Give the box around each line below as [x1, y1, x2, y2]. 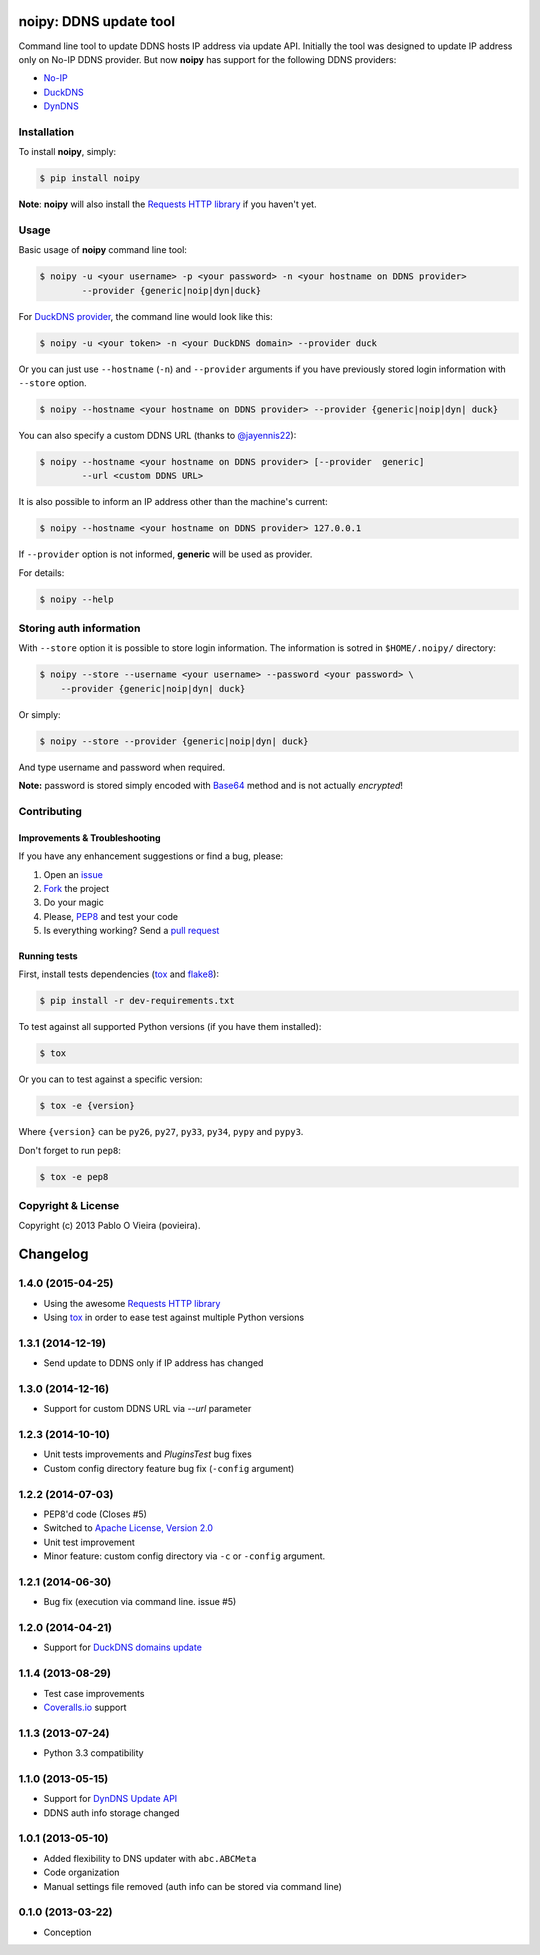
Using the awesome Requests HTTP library [43, 1297, 221, 1309]
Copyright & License [18, 1199, 120, 1213]
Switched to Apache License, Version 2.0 [43, 1522, 214, 1534]
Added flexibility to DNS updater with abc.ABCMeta [43, 1852, 257, 1864]
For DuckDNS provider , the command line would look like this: [18, 310, 274, 322]
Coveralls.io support [43, 1701, 127, 1713]
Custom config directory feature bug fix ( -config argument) [43, 1462, 295, 1474]
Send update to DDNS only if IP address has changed [43, 1357, 264, 1369]
